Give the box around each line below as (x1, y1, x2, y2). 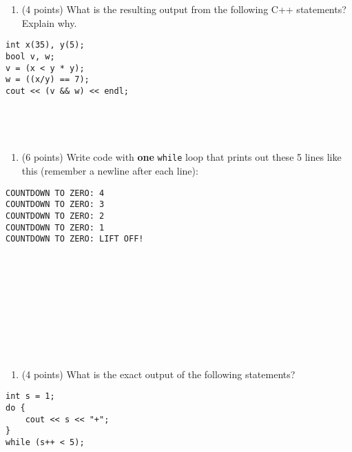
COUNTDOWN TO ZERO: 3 (6, 199, 105, 210)
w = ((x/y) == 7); (6, 75, 90, 85)
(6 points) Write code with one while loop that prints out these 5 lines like (21, 150, 342, 164)
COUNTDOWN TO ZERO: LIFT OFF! (6, 234, 144, 244)
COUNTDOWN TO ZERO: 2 (6, 211, 105, 221)
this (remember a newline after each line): (21, 164, 198, 178)
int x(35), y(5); (6, 40, 85, 50)
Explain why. (21, 15, 77, 30)
